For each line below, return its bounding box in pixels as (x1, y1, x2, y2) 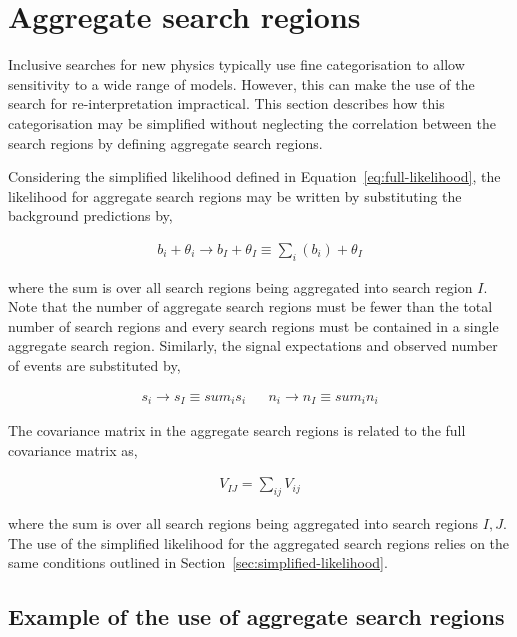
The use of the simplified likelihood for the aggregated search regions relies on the (8, 532, 510, 553)
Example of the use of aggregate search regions (8, 601, 505, 632)
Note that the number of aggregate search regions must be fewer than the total (8, 296, 493, 317)
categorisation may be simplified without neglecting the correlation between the (8, 112, 496, 133)
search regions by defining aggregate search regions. (8, 132, 323, 153)
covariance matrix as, (8, 439, 138, 460)
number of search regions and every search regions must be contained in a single (8, 315, 499, 336)
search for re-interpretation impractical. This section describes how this (8, 93, 445, 114)
